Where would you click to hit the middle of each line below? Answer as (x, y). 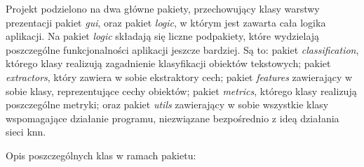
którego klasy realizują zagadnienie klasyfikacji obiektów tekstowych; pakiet (168, 63)
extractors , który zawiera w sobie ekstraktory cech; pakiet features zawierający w (179, 77)
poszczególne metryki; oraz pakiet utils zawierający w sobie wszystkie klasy (167, 104)
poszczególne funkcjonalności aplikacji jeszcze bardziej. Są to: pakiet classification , (182, 49)
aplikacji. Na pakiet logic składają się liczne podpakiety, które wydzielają (163, 36)
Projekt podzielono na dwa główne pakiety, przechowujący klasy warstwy (163, 8)
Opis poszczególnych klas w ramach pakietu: (101, 155)
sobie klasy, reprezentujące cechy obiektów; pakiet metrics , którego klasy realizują (181, 90)
